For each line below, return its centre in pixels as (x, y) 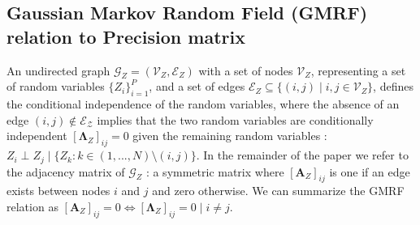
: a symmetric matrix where (215, 171)
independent (37, 136)
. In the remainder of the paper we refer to (302, 155)
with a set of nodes (246, 70)
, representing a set (358, 70)
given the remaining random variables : (230, 136)
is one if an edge (370, 171)
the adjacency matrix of (66, 171)
